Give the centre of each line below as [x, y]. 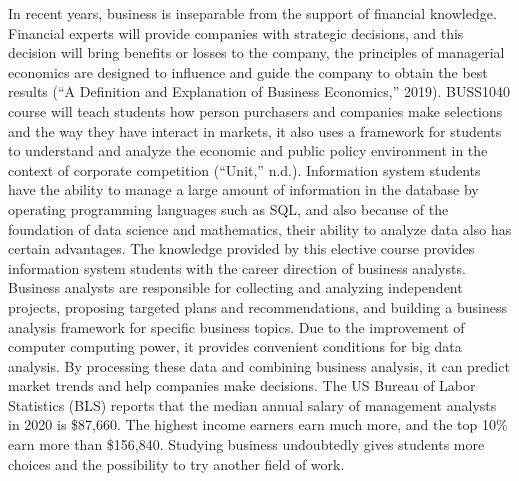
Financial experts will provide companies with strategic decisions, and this [236, 32]
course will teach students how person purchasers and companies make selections [255, 110]
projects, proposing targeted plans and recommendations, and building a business [257, 306]
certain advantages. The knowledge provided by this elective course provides [241, 248]
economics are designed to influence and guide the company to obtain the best [248, 71]
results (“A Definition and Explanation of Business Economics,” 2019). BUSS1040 [259, 91]
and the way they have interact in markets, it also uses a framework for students [255, 130]
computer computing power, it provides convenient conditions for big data [235, 346]
